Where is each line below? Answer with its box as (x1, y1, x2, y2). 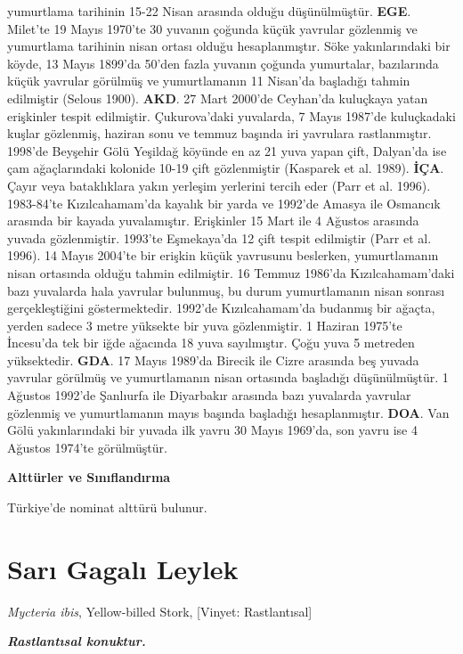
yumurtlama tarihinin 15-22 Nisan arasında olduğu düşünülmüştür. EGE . (7, 2, 411, 20)
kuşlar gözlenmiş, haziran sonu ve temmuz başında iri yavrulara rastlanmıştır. (7, 124, 432, 143)
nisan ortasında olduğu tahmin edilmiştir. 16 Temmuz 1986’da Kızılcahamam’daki (7, 263, 455, 282)
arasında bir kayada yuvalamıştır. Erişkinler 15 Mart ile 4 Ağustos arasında (7, 211, 419, 230)
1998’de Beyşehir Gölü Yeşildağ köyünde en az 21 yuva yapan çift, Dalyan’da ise (7, 141, 447, 159)
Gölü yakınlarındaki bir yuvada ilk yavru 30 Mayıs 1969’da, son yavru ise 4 (7, 421, 418, 439)
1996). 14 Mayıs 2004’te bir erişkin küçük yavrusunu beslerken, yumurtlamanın (7, 246, 439, 265)
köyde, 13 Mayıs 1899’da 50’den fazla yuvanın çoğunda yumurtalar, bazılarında (7, 53, 439, 72)
